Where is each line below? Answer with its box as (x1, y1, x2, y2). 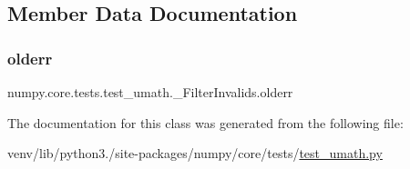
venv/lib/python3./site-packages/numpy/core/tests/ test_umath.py (7, 144, 383, 163)
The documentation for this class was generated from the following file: (7, 113, 404, 132)
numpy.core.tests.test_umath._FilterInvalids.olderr (7, 83, 293, 101)
